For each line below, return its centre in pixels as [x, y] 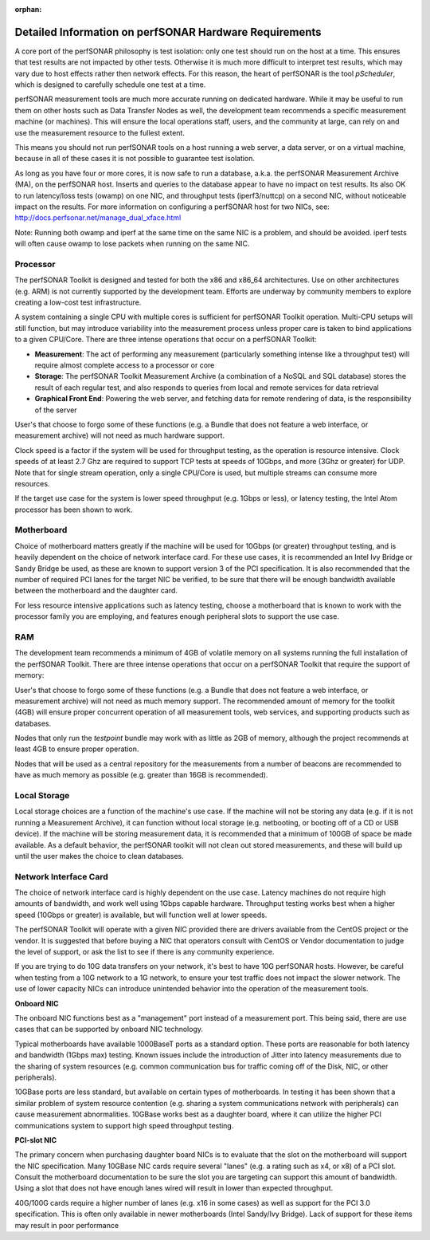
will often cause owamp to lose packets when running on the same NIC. [132, 244]
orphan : [28, 9]
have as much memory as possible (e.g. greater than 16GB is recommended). [141, 775]
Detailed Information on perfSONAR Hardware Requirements [168, 32]
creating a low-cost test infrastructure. [78, 302]
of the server [56, 410]
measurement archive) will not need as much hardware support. [120, 435]
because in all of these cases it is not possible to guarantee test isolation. [135, 159]
